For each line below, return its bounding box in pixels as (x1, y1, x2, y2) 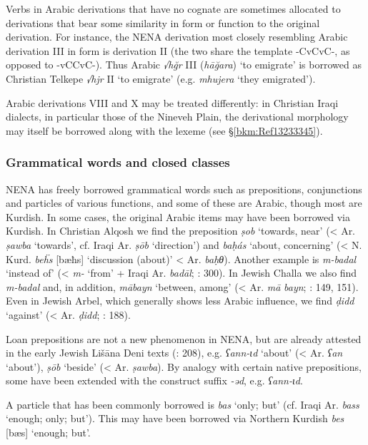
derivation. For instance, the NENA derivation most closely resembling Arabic (6, 29, 348, 44)
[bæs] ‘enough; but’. (6, 425, 91, 440)
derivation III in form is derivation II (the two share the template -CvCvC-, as (6, 43, 350, 58)
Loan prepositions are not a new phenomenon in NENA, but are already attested (6, 331, 362, 346)
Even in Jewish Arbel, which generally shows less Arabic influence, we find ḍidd (6, 293, 354, 308)
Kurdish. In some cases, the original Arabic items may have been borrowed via (6, 209, 350, 224)
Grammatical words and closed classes (6, 153, 230, 171)
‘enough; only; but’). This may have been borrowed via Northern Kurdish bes (6, 411, 344, 426)
